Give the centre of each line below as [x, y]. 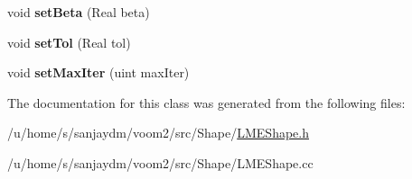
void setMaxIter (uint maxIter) [98, 72]
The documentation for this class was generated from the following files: [206, 102]
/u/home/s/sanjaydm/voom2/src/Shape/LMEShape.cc [160, 162]
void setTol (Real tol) [69, 42]
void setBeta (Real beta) [79, 12]
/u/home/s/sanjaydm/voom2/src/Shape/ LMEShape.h [158, 133]
